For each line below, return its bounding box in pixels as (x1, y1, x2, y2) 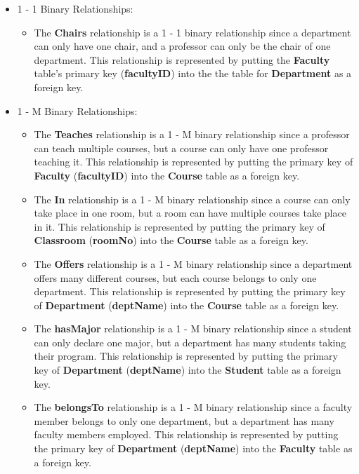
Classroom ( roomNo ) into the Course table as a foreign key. (34, 233, 308, 248)
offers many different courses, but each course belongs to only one (34, 270, 317, 285)
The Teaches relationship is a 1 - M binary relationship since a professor (34, 127, 350, 142)
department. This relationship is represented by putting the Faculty (34, 52, 330, 67)
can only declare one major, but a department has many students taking (34, 334, 346, 349)
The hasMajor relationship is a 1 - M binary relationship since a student (34, 321, 352, 336)
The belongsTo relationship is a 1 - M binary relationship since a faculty (34, 400, 353, 414)
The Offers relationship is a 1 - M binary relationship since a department (34, 256, 353, 271)
